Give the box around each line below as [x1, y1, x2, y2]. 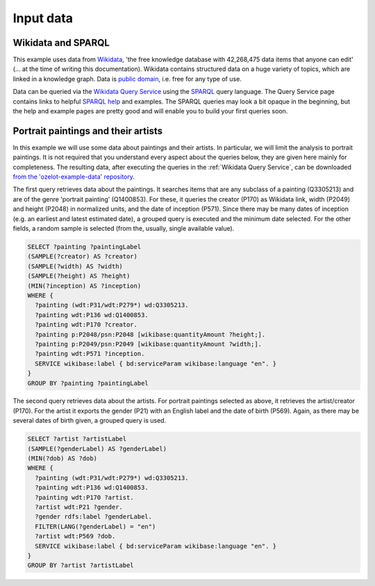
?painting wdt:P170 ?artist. [35, 494, 135, 501]
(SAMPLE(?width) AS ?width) [27, 262, 123, 270]
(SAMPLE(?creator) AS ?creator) [27, 252, 138, 261]
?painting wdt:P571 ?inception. [35, 350, 145, 358]
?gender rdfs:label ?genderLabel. [35, 513, 153, 521]
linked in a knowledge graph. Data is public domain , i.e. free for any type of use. [12, 74, 242, 83]
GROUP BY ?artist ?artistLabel [27, 562, 135, 569]
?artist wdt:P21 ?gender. [35, 503, 123, 511]
